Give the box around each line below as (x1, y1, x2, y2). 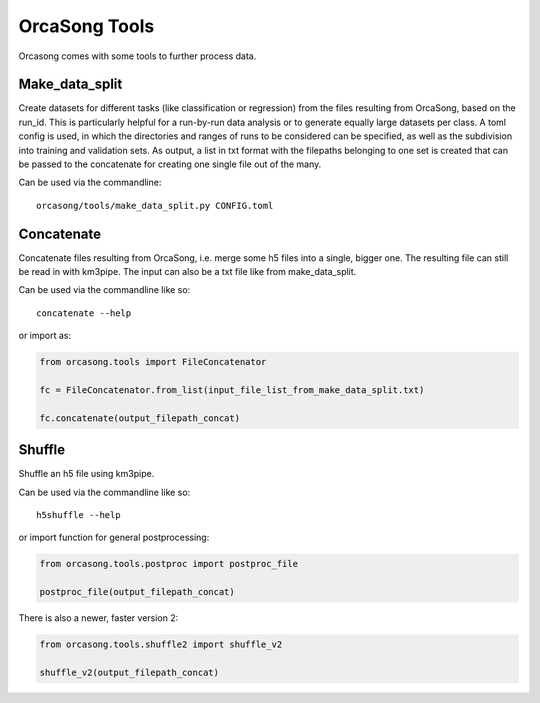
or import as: (18, 330, 72, 342)
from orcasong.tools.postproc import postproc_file (39, 558, 299, 570)
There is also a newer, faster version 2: (18, 612, 179, 624)
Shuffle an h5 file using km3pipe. (18, 468, 155, 480)
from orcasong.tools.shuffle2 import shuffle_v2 (39, 639, 283, 650)
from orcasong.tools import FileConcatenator (39, 356, 267, 368)
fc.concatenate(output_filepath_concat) (39, 412, 240, 424)
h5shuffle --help (36, 510, 121, 521)
